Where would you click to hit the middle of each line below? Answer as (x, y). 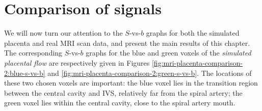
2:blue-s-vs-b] (25, 73)
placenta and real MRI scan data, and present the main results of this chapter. (127, 43)
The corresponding (33, 53)
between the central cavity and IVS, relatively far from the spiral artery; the (123, 92)
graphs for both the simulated (193, 33)
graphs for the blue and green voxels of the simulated (168, 53)
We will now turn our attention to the (63, 33)
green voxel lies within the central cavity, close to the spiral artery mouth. (120, 103)
